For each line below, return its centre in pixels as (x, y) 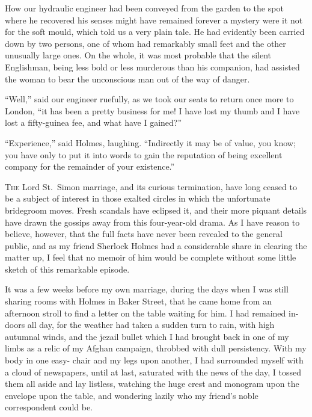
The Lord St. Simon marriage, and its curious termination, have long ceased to (151, 186)
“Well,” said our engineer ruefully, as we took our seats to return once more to (149, 99)
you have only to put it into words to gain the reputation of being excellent (144, 154)
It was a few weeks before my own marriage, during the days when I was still (147, 289)
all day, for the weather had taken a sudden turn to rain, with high (151, 325)
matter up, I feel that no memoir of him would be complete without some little (151, 257)
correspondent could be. (49, 407)
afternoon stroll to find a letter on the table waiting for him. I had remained (145, 313)
